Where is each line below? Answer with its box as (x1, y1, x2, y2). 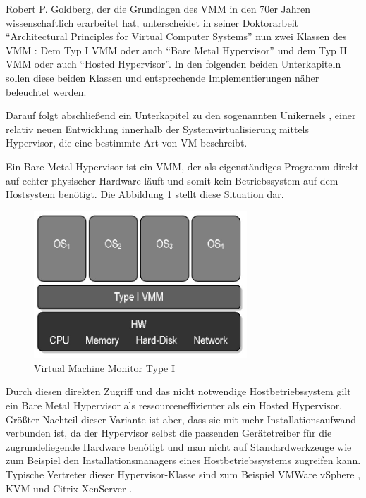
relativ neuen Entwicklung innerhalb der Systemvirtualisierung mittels (6, 121, 310, 136)
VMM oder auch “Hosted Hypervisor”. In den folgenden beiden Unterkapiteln (6, 56, 341, 71)
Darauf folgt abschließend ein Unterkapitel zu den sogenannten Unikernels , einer (6, 108, 356, 123)
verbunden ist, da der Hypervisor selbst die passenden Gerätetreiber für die (6, 425, 332, 440)
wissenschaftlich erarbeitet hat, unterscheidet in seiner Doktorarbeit (6, 15, 298, 30)
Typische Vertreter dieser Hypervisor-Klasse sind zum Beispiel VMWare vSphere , (6, 466, 361, 481)
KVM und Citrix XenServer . (6, 480, 133, 495)
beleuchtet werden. (6, 84, 87, 99)
